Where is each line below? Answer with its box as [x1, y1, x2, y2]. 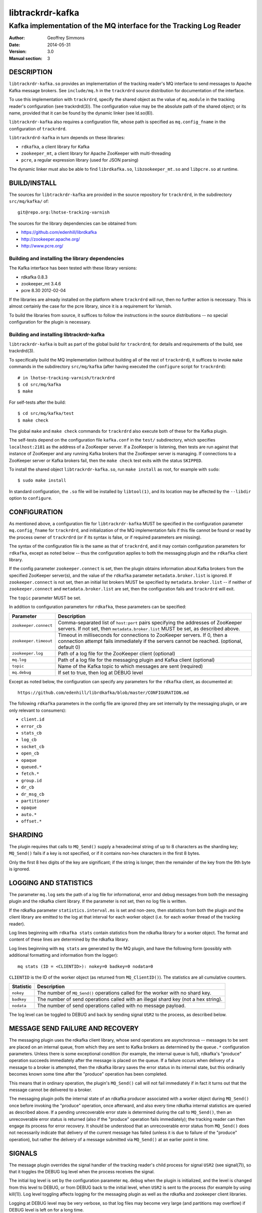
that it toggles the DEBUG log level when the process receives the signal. [9, 1169, 155, 1175]
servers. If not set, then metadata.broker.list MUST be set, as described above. [58, 625, 240, 632]
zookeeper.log [12, 651, 43, 656]
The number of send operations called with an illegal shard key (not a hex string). [37, 996, 223, 1003]
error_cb [21, 723, 42, 729]
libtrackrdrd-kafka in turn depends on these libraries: [9, 135, 125, 141]
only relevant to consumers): [9, 707, 66, 713]
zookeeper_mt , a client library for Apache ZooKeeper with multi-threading [21, 150, 171, 156]
